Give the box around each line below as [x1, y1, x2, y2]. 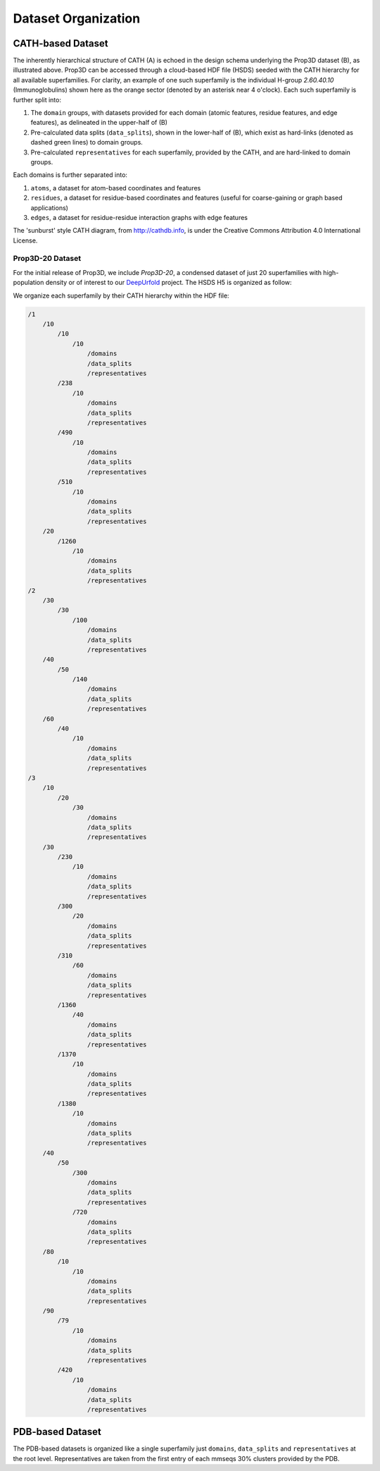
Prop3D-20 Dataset [13, 254, 81, 264]
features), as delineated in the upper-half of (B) [30, 118, 168, 127]
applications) [30, 203, 68, 212]
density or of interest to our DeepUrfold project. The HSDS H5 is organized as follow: [45, 279, 292, 287]
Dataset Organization [13, 11, 141, 26]
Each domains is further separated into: [13, 171, 128, 179]
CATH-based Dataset [13, 37, 108, 49]
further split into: [13, 95, 61, 104]
